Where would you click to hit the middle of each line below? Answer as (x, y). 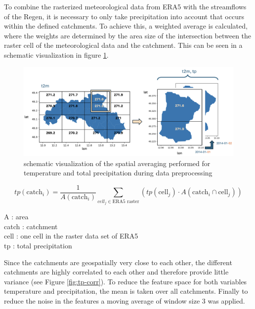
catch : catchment (31, 226)
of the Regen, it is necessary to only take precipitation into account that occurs (124, 16)
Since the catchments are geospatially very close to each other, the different (118, 262)
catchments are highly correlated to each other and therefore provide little (116, 272)
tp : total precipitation (38, 245)
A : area (16, 217)
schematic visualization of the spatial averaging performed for (117, 163)
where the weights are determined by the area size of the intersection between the (128, 35)
